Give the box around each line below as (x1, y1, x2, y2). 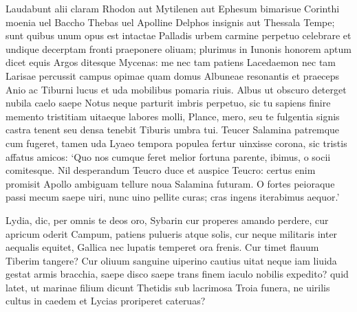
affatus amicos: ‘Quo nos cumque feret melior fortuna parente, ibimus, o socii (6, 149, 331, 164)
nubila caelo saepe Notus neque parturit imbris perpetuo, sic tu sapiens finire (6, 96, 331, 110)
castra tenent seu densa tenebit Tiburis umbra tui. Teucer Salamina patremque (6, 122, 340, 137)
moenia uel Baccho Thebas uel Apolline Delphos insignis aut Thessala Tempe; (6, 14, 335, 29)
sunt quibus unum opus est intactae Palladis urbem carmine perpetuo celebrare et (6, 28, 351, 43)
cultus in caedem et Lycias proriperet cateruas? (6, 293, 206, 308)
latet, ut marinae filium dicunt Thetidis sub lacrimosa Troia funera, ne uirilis (6, 280, 330, 294)
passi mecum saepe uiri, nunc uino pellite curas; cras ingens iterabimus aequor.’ (6, 190, 340, 204)
